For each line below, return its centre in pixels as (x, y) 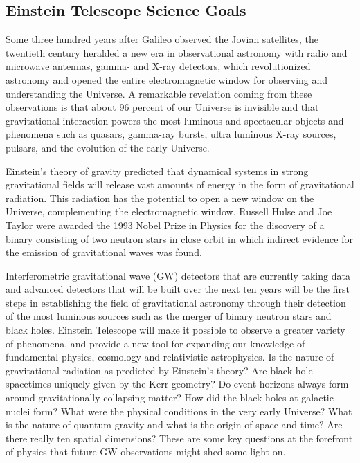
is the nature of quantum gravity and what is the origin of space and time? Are (174, 425)
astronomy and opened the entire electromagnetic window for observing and (167, 79)
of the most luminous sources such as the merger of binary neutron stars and (169, 316)
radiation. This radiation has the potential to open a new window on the (160, 198)
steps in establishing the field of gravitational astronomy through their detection (176, 302)
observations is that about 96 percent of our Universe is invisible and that (162, 107)
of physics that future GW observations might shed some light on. (146, 452)
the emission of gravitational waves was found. (104, 252)
